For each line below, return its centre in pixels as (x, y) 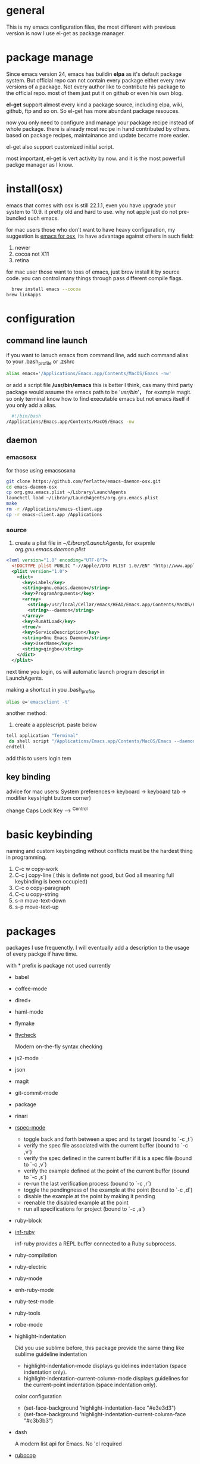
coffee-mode (31, 989)
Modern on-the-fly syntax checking (59, 1046)
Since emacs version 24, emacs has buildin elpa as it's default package (94, 74)
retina (22, 260)
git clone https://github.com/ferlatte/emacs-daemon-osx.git (84, 481)
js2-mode (26, 1058)
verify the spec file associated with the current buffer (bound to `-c (106, 1146)
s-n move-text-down (40, 901)
